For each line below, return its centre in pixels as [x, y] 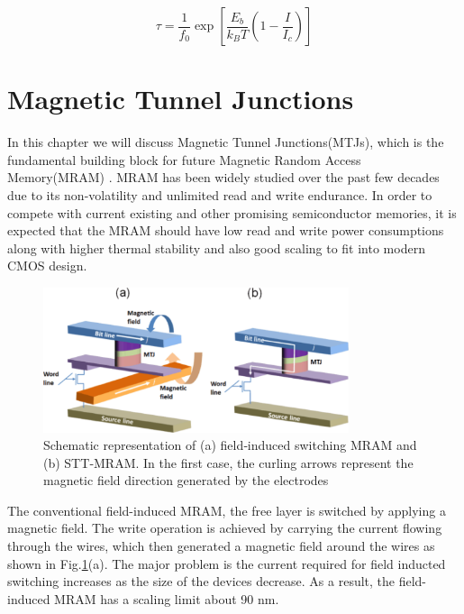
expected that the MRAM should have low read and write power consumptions [226, 230]
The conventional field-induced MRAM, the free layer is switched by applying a [227, 510]
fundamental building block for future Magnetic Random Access [184, 159]
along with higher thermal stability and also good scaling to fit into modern [216, 247]
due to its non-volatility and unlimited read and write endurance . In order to [220, 194]
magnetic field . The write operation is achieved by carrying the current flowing [225, 528]
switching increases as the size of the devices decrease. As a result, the [201, 581]
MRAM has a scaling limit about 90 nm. [167, 598]
